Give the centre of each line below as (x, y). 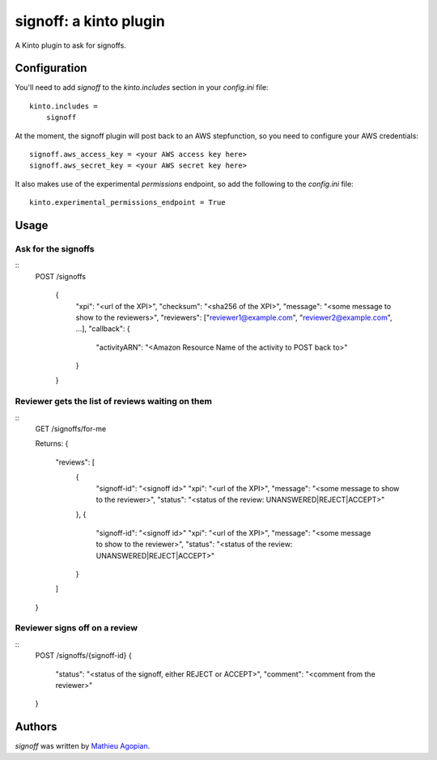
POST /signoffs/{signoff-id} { (84, 656)
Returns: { (52, 444)
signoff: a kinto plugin (90, 21)
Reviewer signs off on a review (76, 628)
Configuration (51, 68)
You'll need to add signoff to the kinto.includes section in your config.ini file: (142, 87)
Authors (36, 727)
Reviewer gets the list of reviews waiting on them (113, 401)
